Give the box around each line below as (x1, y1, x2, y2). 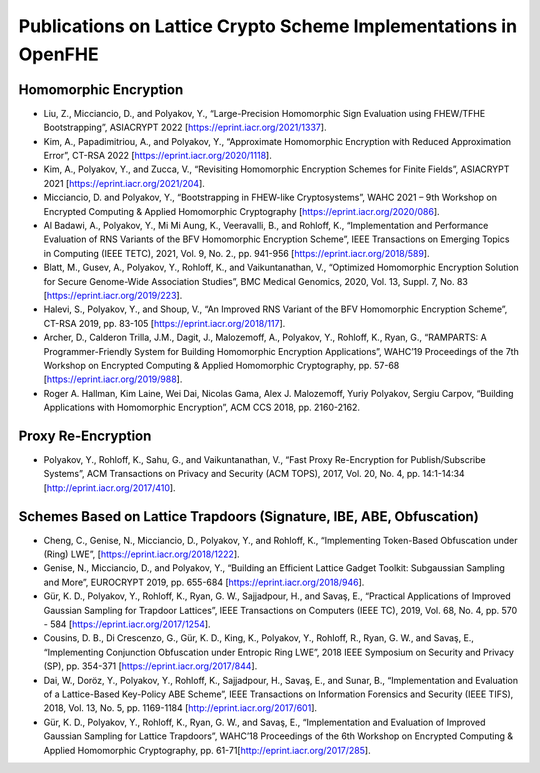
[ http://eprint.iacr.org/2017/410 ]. (43, 481, 176, 494)
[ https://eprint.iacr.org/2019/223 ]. (43, 289, 183, 301)
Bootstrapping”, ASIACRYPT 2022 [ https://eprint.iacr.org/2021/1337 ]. (43, 121, 327, 134)
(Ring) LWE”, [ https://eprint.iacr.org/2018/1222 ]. (43, 548, 240, 560)
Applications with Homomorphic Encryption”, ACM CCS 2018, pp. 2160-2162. (43, 401, 360, 414)
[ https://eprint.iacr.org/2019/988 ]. (43, 373, 183, 385)
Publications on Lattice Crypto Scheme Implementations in (18, 15, 518, 37)
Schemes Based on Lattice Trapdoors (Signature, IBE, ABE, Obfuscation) (18, 508, 479, 525)
